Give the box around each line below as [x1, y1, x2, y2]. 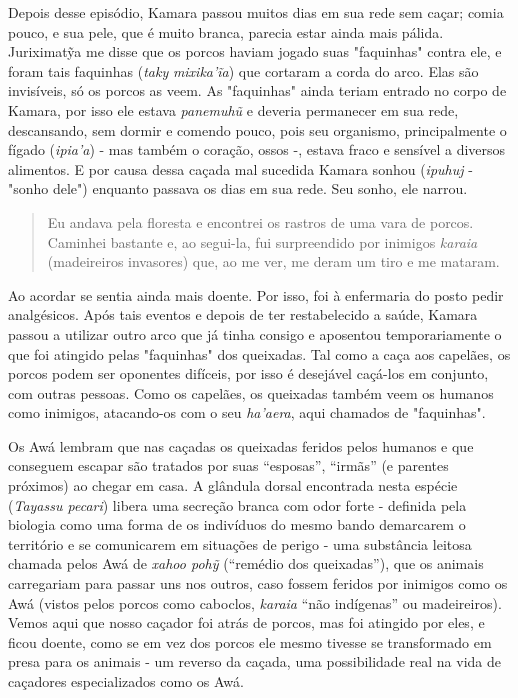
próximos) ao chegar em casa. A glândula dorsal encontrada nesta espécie [8, 475, 458, 496]
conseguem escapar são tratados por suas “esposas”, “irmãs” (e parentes [8, 455, 449, 476]
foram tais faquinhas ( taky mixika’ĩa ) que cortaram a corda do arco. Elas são [8, 60, 479, 81]
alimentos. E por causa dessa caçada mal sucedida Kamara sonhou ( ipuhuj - [8, 158, 473, 179]
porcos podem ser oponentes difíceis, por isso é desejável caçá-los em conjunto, [8, 363, 489, 384]
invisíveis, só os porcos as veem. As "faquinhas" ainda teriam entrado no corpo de [8, 80, 507, 101]
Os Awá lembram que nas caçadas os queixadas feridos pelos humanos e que [8, 435, 474, 456]
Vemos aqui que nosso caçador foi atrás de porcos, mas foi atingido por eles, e [8, 612, 485, 633]
